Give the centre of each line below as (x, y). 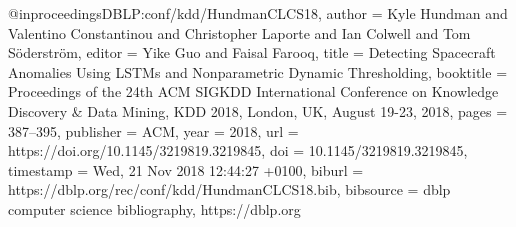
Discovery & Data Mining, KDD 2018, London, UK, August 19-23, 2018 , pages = (258, 110)
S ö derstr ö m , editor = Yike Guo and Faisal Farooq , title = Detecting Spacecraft (252, 52)
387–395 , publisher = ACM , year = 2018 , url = (153, 130)
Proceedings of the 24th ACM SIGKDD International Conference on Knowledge (253, 91)
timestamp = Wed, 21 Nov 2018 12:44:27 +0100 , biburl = (186, 169)
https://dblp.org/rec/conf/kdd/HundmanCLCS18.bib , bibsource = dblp (229, 189)
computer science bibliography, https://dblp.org (154, 208)
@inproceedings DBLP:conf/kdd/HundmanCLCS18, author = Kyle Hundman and (258, 13)
